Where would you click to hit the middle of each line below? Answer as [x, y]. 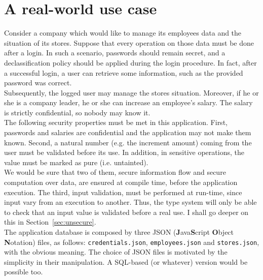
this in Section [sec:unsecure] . [50, 222]
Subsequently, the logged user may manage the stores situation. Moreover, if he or [131, 92]
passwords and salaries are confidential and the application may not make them [128, 132]
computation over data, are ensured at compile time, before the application [121, 182]
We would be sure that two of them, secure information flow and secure [115, 172]
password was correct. [38, 83]
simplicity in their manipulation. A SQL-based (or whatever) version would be [126, 261]
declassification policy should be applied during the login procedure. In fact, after [130, 62]
